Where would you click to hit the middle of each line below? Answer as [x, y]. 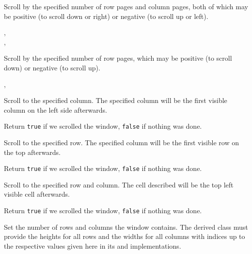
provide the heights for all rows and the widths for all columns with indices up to [125, 236]
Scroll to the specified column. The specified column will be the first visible [116, 100]
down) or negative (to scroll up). [52, 67]
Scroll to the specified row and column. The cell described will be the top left [119, 184]
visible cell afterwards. [37, 194]
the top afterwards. [32, 152]
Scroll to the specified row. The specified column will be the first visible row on [122, 142]
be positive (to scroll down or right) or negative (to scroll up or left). [106, 16]
